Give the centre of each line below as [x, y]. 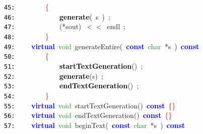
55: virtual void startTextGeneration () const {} [90, 105]
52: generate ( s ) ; [54, 76]
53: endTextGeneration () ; [71, 86]
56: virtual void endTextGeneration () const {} [88, 115]
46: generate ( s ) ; [57, 16]
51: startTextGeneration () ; [73, 65]
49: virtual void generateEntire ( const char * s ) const [102, 46]
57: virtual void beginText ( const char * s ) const [95, 125]
